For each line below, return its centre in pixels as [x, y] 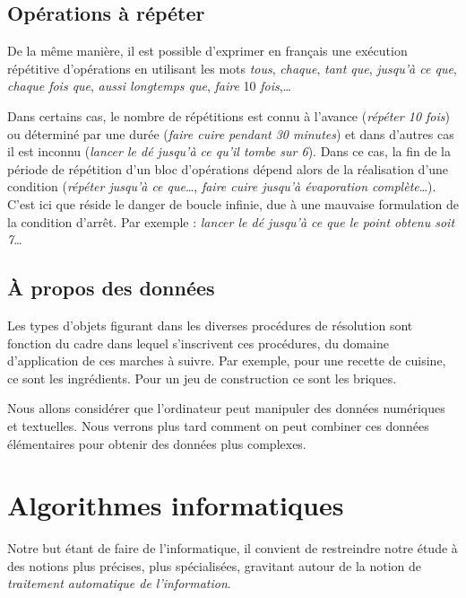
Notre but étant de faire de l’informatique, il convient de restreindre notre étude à [233, 548]
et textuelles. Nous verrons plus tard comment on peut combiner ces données [218, 425]
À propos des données [111, 288]
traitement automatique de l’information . [119, 583]
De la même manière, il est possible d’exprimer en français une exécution [207, 51]
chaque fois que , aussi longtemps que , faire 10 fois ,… [149, 86]
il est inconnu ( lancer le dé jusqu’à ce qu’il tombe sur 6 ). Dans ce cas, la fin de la [229, 151]
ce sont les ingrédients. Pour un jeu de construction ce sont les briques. [202, 378]
